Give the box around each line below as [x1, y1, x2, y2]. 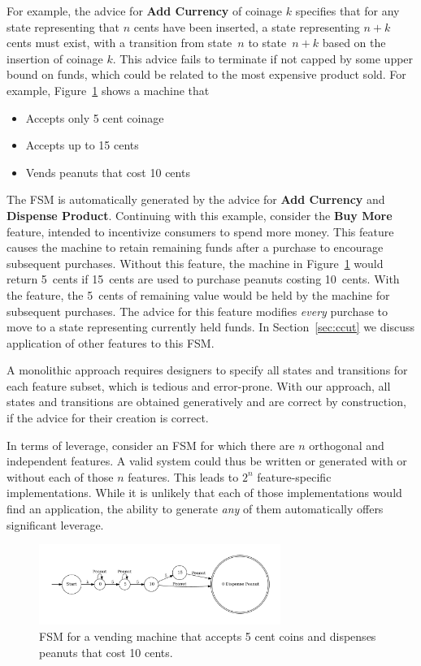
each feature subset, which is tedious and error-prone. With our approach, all [7, 377, 391, 394]
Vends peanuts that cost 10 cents [25, 163, 190, 180]
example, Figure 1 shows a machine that [7, 81, 210, 98]
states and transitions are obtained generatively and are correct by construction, [7, 393, 406, 410]
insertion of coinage [7, 50, 103, 67]
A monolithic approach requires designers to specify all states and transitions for [7, 361, 408, 378]
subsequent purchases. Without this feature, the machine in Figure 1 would [7, 254, 384, 271]
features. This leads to [128, 468, 239, 485]
